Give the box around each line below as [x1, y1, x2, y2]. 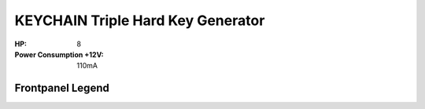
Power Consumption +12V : [14, 49, 104, 59]
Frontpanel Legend [14, 82, 109, 95]
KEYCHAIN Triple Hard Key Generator [14, 12, 265, 29]
